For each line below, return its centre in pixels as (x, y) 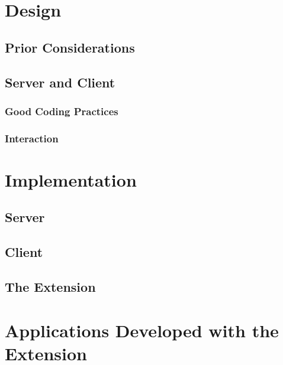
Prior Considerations (70, 47)
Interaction (32, 138)
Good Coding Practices (62, 111)
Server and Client (60, 82)
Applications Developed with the (142, 330)
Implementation (71, 179)
